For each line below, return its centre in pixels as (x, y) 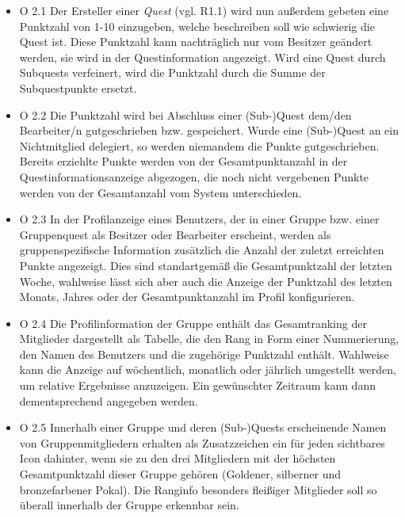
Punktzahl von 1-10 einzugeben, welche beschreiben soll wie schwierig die (197, 26)
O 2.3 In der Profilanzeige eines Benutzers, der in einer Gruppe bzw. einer (199, 219)
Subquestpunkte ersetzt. (78, 88)
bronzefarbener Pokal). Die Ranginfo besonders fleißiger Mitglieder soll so (198, 489)
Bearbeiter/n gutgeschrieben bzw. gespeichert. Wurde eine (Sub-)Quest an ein (209, 130)
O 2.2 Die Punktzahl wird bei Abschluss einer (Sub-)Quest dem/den (185, 114)
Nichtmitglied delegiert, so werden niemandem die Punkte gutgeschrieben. (199, 145)
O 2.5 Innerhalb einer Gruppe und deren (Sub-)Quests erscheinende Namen (203, 427)
